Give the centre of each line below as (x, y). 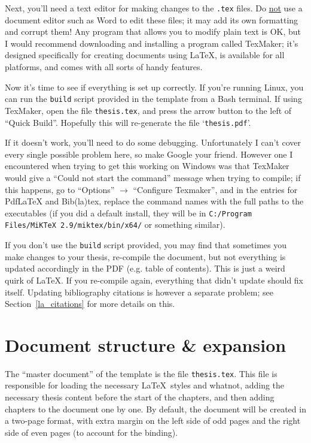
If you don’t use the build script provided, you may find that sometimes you (146, 245)
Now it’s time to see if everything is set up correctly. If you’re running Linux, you (154, 87)
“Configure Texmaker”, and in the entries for (215, 189)
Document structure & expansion (146, 344)
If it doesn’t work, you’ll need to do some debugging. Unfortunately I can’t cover (153, 142)
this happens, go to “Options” (60, 189)
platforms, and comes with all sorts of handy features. (104, 67)
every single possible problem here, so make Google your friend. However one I (149, 154)
